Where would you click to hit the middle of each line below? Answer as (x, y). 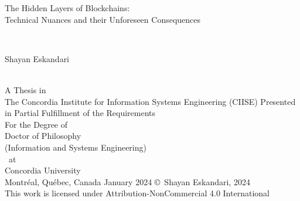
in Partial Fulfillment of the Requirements (80, 113)
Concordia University (43, 170)
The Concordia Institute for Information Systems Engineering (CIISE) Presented (150, 101)
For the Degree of (36, 124)
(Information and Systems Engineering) (76, 147)
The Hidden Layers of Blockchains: (67, 8)
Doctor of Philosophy (43, 136)
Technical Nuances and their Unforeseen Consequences (103, 19)
